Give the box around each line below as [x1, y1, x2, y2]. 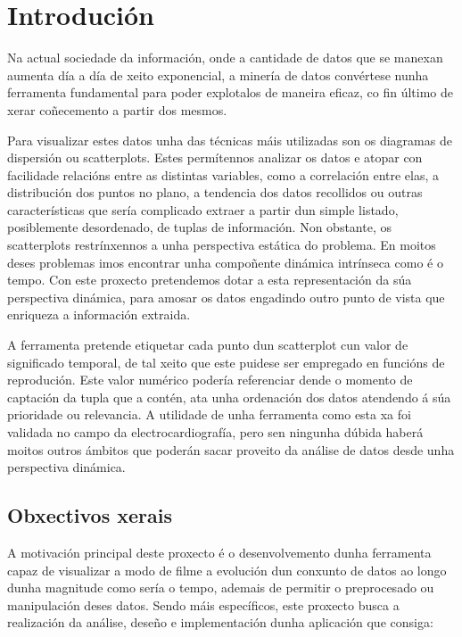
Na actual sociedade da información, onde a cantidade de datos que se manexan [7, 48, 443, 67]
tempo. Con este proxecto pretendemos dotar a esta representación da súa [7, 270, 412, 289]
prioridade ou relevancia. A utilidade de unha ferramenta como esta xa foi [7, 405, 411, 424]
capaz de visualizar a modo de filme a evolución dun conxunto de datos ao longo [7, 560, 447, 579]
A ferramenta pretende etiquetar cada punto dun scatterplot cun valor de [7, 335, 408, 354]
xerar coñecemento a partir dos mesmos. [7, 100, 227, 119]
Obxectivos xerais [7, 501, 172, 529]
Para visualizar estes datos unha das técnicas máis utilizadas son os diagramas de [7, 130, 452, 149]
